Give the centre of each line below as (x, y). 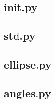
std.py (20, 36)
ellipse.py (28, 64)
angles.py (27, 93)
